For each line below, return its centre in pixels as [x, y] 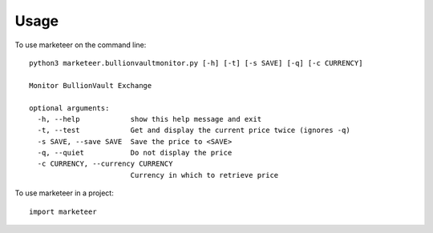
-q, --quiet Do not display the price [135, 153]
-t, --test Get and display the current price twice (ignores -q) [194, 131]
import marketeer [63, 211]
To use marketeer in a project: [64, 193]
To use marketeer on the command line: [81, 45]
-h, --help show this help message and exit [150, 119]
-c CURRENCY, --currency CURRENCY [105, 164]
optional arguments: [69, 108]
